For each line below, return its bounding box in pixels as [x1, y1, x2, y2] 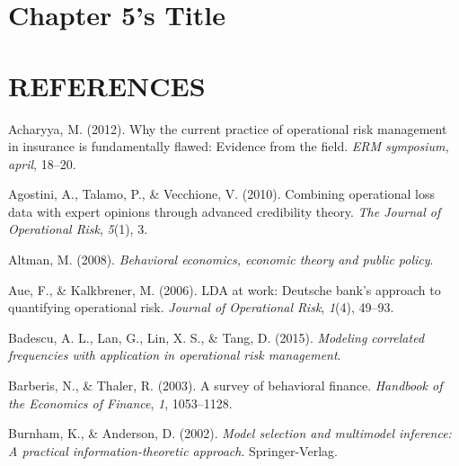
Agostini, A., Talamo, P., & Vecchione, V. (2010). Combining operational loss [8, 184, 435, 203]
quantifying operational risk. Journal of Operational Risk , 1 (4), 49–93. [8, 298, 394, 317]
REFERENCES [8, 67, 206, 103]
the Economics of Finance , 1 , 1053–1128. [8, 393, 233, 412]
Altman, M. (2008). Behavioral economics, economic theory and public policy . [8, 250, 434, 269]
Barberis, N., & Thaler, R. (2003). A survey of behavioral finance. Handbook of [8, 376, 443, 395]
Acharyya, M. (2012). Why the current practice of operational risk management [8, 119, 447, 138]
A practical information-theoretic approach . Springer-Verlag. [8, 441, 338, 460]
